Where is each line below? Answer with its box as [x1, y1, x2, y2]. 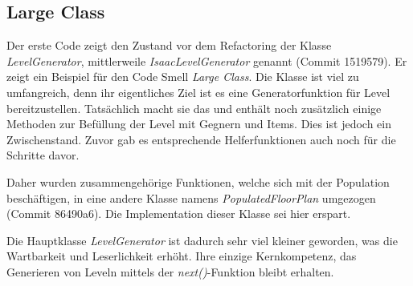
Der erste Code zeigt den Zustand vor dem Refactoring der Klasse [6, 37, 332, 54]
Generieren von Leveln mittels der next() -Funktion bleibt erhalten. [6, 263, 334, 280]
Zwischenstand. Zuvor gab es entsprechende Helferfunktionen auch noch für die [6, 131, 396, 147]
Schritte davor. [6, 147, 80, 163]
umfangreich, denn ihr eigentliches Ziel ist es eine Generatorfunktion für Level [6, 83, 391, 100]
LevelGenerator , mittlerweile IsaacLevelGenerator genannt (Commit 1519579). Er [6, 52, 407, 69]
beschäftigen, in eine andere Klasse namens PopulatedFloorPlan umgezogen [6, 189, 376, 206]
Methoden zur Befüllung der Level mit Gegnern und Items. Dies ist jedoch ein [6, 115, 391, 132]
